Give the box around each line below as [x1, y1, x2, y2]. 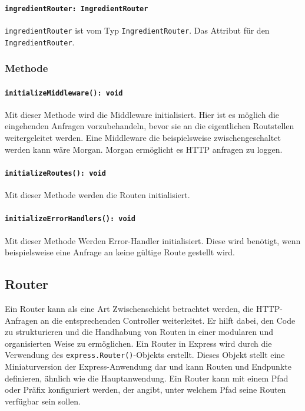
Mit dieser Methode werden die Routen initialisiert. [5, 189, 190, 201]
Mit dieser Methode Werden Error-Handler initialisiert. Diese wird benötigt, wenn [5, 234, 301, 246]
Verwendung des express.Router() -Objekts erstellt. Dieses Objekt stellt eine [5, 348, 285, 361]
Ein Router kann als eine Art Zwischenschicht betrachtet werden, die [5, 302, 254, 314]
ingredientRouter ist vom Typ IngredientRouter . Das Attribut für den [5, 24, 270, 36]
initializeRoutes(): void [5, 169, 106, 177]
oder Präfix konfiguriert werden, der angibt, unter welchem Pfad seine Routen [5, 383, 286, 396]
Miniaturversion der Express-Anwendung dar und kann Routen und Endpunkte [5, 360, 291, 372]
